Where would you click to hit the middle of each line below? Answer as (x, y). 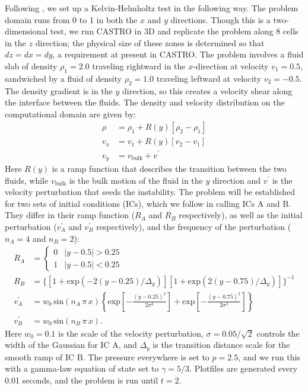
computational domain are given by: (70, 114)
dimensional (26, 31)
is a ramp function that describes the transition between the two (169, 168)
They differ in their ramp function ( (70, 215)
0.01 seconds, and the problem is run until (82, 380)
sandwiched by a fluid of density (63, 78)
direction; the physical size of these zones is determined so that (150, 42)
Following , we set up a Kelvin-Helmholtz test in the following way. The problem (152, 8)
